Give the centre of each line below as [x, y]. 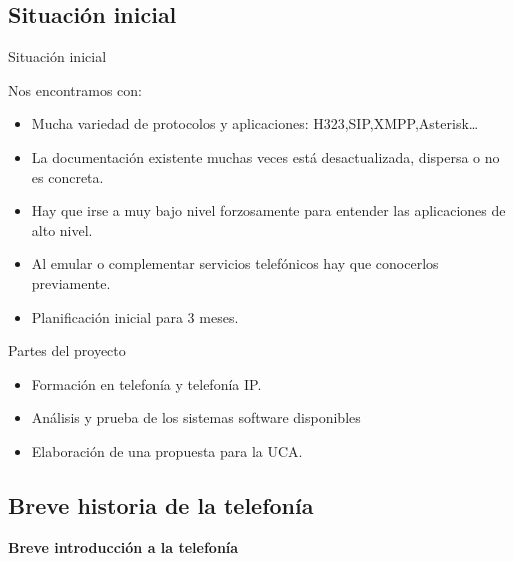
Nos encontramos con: [75, 89]
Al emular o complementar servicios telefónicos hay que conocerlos [235, 263]
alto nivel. [62, 229]
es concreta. [67, 176]
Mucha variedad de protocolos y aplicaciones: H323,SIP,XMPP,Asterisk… [255, 123]
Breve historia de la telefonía [161, 504]
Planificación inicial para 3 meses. [135, 316]
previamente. [71, 282]
